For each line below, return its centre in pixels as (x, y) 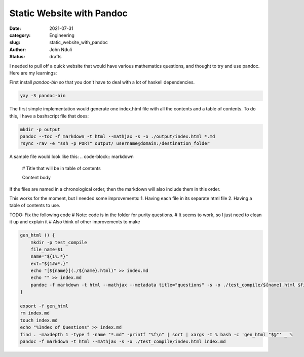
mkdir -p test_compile (59, 242)
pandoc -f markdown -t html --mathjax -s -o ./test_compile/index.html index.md (123, 341)
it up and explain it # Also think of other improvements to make (75, 222)
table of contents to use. (35, 206)
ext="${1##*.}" (49, 264)
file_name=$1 (47, 249)
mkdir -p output (40, 129)
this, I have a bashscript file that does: (49, 116)
